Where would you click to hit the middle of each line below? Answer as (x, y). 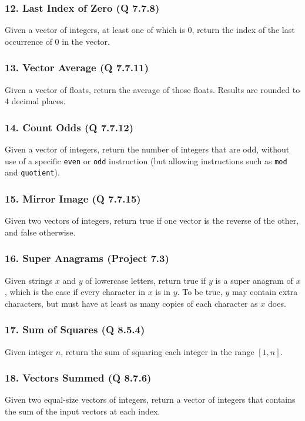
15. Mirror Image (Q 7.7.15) (73, 198)
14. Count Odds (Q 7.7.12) (69, 127)
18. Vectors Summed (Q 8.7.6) (78, 378)
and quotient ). (32, 172)
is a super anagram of (254, 280)
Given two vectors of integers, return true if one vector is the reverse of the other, (152, 221)
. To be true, (200, 292)
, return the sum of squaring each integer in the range (157, 351)
